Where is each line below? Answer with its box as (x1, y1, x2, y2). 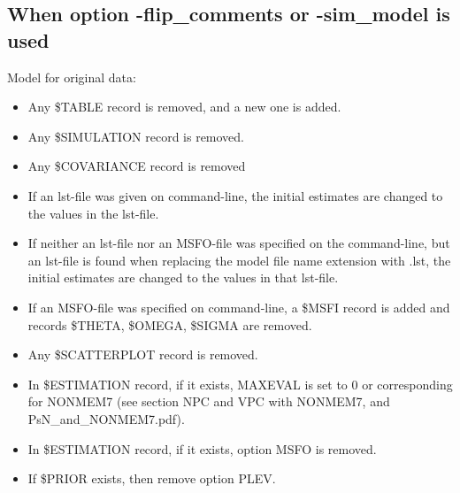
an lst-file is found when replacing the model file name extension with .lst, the (27, 250, 451, 269)
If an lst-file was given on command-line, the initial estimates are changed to (27, 186, 443, 204)
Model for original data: (7, 67, 136, 86)
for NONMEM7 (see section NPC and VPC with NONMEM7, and (27, 392, 390, 411)
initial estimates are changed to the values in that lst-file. (27, 268, 339, 287)
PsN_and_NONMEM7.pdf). (27, 409, 185, 428)
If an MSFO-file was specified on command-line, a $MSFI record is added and (27, 297, 450, 316)
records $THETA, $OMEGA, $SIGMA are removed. (27, 315, 312, 334)
